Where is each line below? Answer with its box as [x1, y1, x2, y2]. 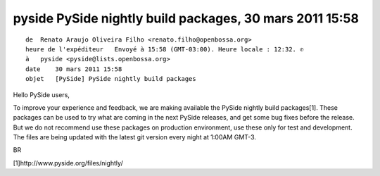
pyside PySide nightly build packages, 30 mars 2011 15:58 [13, 11, 359, 26]
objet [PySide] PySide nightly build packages [25, 75, 196, 83]
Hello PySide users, [13, 90, 70, 99]
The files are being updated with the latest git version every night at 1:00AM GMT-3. [13, 133, 257, 142]
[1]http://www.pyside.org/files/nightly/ [13, 158, 123, 167]
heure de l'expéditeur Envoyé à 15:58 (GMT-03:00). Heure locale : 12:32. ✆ [25, 45, 304, 53]
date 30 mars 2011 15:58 [25, 65, 122, 73]
